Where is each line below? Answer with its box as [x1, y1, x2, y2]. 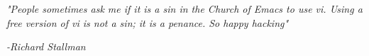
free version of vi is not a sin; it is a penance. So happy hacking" [6, 15, 289, 30]
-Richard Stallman [6, 39, 86, 54]
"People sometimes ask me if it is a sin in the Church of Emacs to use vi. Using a [6, 1, 363, 16]
